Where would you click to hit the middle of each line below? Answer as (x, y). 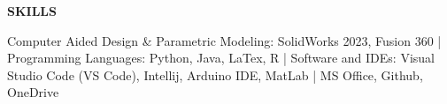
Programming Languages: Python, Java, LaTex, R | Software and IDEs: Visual (221, 58)
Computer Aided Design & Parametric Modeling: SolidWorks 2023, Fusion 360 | (224, 40)
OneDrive (33, 92)
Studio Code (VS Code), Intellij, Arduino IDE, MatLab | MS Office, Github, (215, 74)
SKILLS (32, 11)
